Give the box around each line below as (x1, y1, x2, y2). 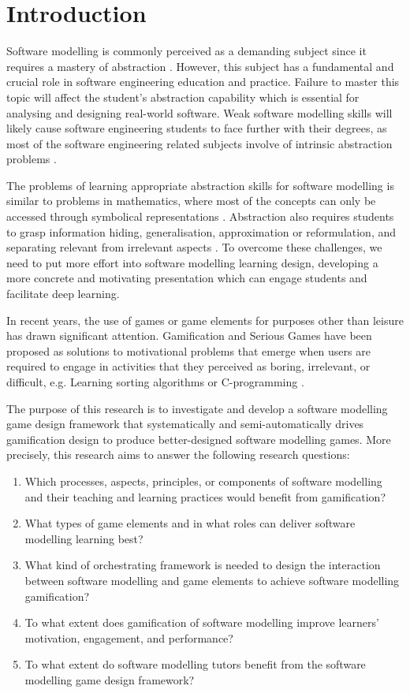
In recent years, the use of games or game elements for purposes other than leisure (6, 311, 404, 328)
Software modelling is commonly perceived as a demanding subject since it (6, 43, 367, 59)
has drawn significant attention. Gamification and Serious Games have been (6, 327, 372, 344)
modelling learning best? (24, 530, 143, 546)
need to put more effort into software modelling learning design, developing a (6, 254, 378, 270)
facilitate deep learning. (6, 285, 120, 302)
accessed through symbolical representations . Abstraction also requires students (6, 208, 394, 225)
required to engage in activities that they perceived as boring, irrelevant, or (6, 358, 371, 374)
